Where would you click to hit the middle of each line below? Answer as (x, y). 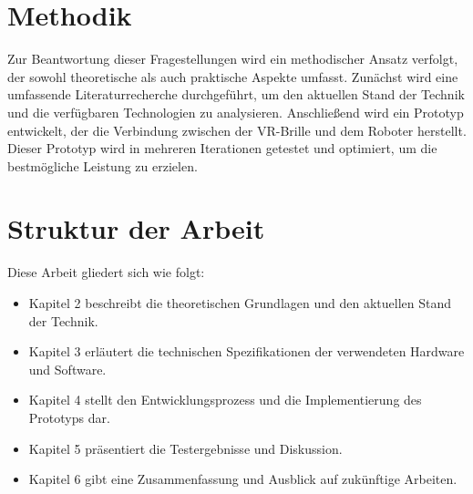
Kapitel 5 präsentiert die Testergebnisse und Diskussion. (185, 448)
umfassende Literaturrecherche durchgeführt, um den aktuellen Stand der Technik (236, 94)
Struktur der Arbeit (136, 228)
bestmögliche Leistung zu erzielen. (103, 165)
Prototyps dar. (69, 417)
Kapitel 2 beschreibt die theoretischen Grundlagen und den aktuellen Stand (240, 303)
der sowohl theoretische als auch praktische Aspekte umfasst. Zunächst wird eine (233, 76)
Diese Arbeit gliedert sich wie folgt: (106, 272)
